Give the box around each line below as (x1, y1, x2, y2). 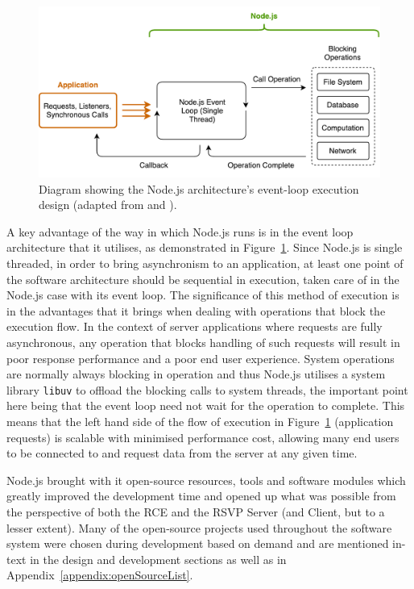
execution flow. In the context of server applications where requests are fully (6, 318, 383, 335)
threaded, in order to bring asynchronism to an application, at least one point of (6, 254, 404, 271)
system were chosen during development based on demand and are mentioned (6, 535, 389, 552)
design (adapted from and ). (39, 196, 177, 213)
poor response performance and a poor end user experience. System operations (6, 349, 395, 366)
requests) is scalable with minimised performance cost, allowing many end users (6, 428, 400, 445)
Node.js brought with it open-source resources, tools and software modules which (6, 471, 406, 488)
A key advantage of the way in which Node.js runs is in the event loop (6, 223, 354, 240)
